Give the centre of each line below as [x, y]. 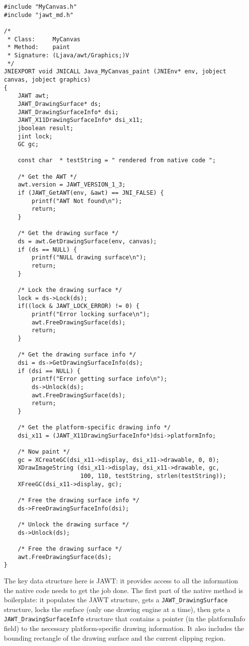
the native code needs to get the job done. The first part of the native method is [124, 590]
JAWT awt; [33, 96]
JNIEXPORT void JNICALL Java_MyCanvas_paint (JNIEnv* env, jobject [115, 72]
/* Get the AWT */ [47, 177]
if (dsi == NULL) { [49, 371]
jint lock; [35, 136]
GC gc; [28, 144]
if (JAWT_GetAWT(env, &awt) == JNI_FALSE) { [91, 193]
